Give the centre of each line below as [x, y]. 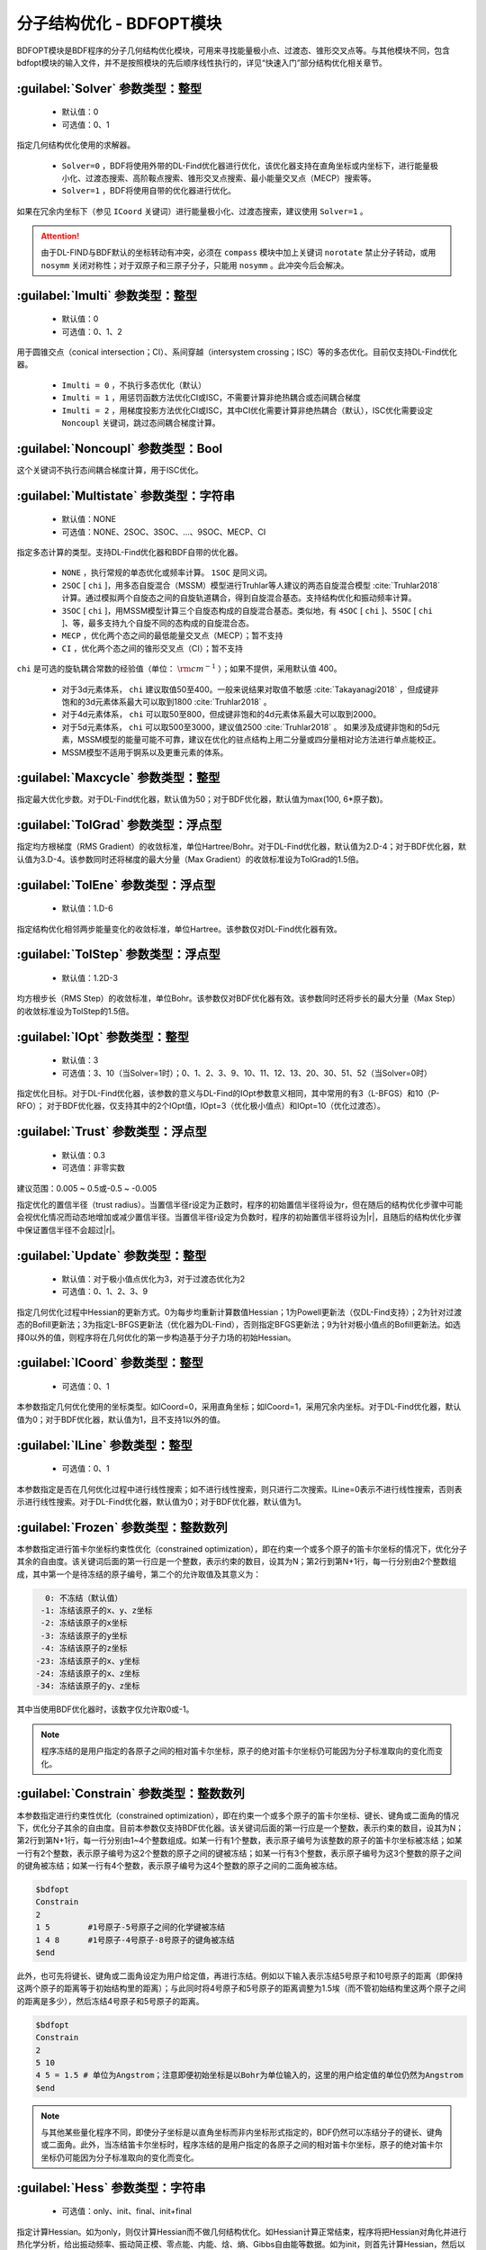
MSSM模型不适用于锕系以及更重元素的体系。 [145, 752]
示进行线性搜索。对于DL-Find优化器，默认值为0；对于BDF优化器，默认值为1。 [161, 1502]
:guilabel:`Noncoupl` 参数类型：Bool [120, 449]
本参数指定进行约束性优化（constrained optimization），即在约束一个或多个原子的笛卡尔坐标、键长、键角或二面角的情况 [238, 1815]
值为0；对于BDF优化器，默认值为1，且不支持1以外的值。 [121, 1419]
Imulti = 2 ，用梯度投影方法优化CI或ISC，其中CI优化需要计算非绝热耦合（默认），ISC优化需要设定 [247, 410]
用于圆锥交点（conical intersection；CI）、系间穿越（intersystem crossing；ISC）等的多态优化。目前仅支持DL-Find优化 [237, 352]
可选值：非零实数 [93, 1168]
